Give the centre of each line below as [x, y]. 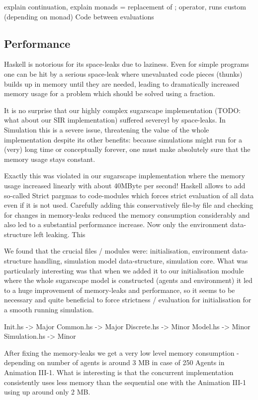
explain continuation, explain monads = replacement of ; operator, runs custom [125, 6]
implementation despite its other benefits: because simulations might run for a [123, 139]
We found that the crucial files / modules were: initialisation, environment [117, 251]
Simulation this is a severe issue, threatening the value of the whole [107, 129]
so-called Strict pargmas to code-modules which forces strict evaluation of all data [129, 195]
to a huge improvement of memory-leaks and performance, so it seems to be [120, 290]
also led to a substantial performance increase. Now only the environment [116, 224]
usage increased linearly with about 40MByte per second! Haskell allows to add [125, 185]
